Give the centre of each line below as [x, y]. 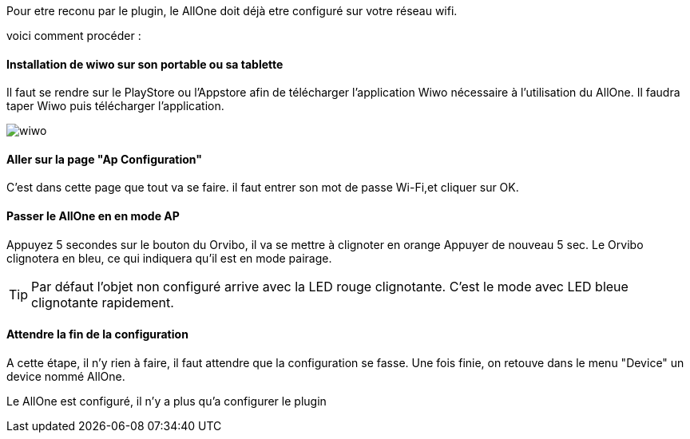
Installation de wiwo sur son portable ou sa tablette [145, 64]
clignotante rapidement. [103, 302]
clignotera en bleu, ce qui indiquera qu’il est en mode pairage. [169, 258]
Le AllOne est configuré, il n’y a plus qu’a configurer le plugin [167, 401]
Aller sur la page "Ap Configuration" [104, 159]
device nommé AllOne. [66, 376]
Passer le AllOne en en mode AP [93, 216]
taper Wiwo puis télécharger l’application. [115, 106]
